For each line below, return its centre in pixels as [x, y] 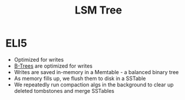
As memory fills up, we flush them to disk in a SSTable [80, 78]
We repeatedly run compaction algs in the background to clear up [94, 84]
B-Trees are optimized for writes [53, 66]
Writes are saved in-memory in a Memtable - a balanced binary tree [96, 72]
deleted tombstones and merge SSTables [64, 91]
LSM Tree [98, 10]
